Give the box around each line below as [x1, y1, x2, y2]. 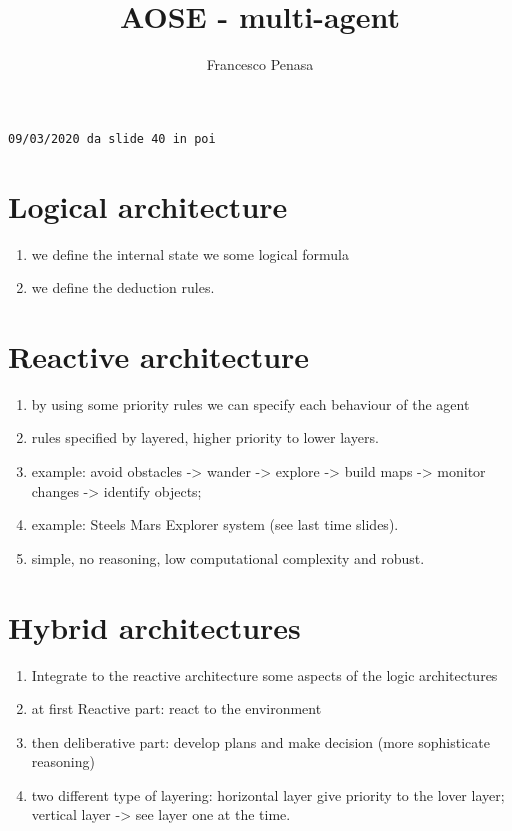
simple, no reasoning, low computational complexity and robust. [31, 547, 425, 568]
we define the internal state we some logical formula [31, 243, 349, 264]
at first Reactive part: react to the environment [31, 698, 322, 719]
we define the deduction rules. [31, 277, 215, 298]
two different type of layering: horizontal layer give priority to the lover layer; [31, 784, 505, 805]
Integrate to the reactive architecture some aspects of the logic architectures [31, 664, 498, 685]
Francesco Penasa [206, 54, 314, 75]
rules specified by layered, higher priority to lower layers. [31, 427, 379, 448]
